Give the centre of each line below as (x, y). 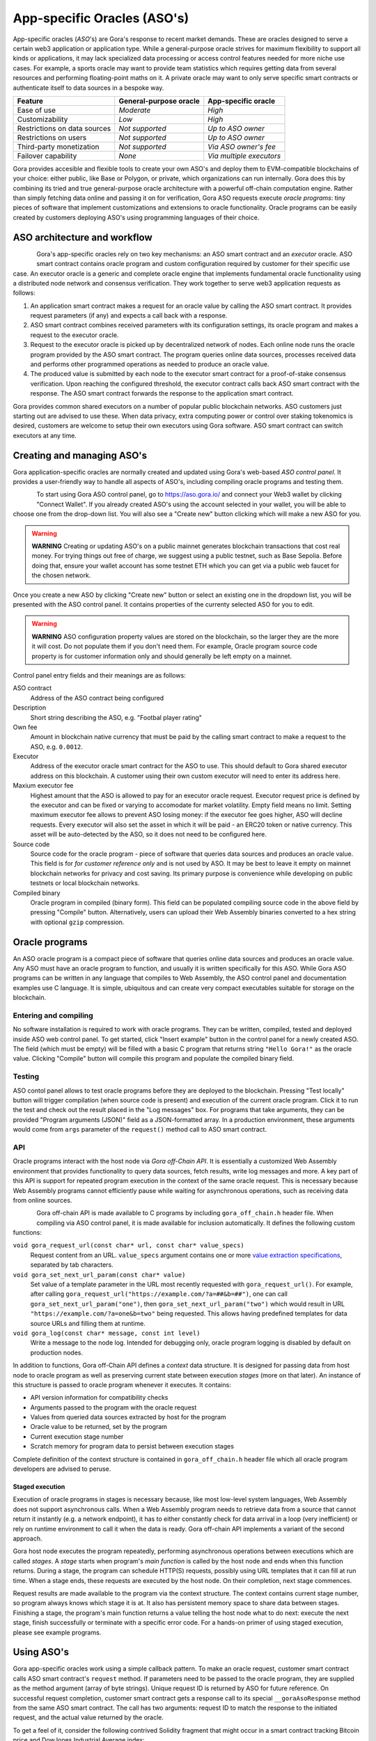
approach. (28, 1538)
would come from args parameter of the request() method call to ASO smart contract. (140, 1130)
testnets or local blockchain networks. (85, 883)
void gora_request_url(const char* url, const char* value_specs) (129, 1246)
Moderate (135, 110)
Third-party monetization (58, 146)
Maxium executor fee (43, 786)
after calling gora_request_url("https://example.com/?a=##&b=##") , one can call (159, 1294)
